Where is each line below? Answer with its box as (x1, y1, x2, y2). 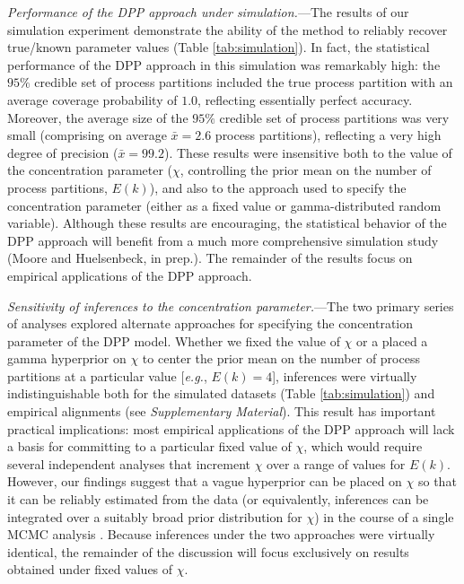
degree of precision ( (7, 143, 118, 161)
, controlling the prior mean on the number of (179, 161, 432, 179)
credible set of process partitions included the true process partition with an (34, 73, 453, 92)
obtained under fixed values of (7, 560, 173, 579)
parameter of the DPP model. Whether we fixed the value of (7, 331, 340, 350)
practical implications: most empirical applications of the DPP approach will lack (7, 419, 455, 438)
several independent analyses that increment (7, 454, 250, 473)
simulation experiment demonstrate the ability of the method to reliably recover (7, 20, 448, 39)
